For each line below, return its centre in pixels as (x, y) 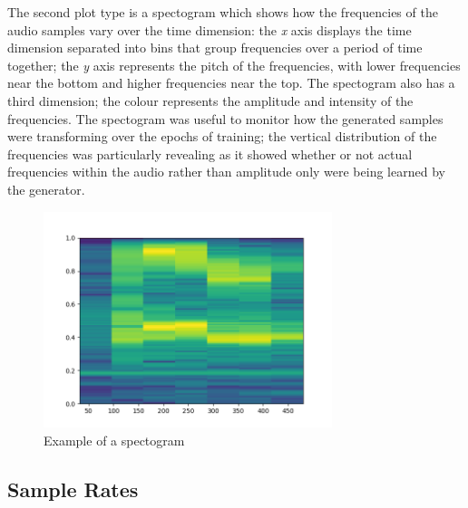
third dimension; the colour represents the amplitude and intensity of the (210, 100)
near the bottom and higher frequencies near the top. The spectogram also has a (231, 83)
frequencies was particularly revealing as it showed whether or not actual (210, 153)
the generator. (46, 189)
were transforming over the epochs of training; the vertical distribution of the (222, 136)
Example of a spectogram (114, 440)
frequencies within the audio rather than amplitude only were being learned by (226, 172)
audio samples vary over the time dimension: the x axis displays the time (210, 29)
